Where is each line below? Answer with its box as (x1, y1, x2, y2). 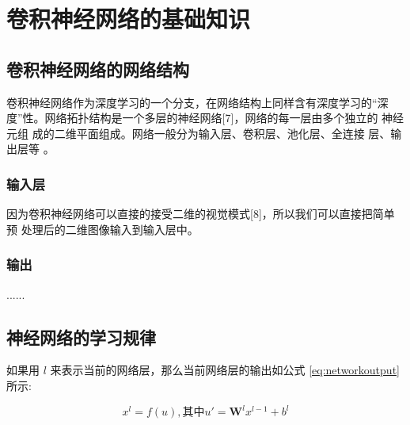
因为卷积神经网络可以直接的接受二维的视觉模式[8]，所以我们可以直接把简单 (6, 205, 395, 222)
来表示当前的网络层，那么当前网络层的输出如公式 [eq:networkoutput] (50, 362, 400, 378)
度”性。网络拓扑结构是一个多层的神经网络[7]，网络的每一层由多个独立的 (6, 109, 378, 126)
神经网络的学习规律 (6, 324, 156, 349)
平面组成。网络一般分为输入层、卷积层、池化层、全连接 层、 (76, 124, 391, 141)
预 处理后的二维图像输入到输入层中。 (6, 220, 199, 237)
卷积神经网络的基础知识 (6, 2, 251, 35)
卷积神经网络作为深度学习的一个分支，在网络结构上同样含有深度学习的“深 (6, 94, 389, 110)
